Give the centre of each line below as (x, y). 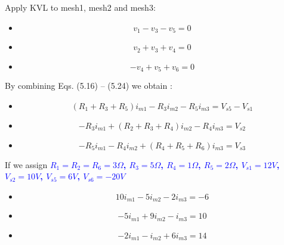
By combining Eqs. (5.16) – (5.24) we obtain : (89, 85)
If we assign (26, 164)
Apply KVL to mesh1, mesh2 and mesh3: (80, 7)
